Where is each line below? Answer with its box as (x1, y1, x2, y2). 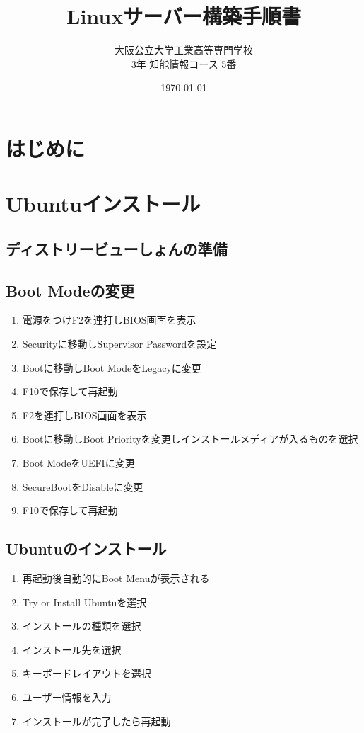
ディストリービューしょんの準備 (6, 237, 228, 259)
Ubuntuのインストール (6, 538, 167, 559)
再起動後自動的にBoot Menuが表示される (22, 571, 210, 585)
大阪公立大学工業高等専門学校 (115, 42, 253, 57)
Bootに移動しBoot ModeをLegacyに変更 (22, 360, 201, 375)
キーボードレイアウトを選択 (22, 666, 151, 681)
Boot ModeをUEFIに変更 (22, 455, 135, 470)
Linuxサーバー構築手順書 (66, 1, 301, 30)
